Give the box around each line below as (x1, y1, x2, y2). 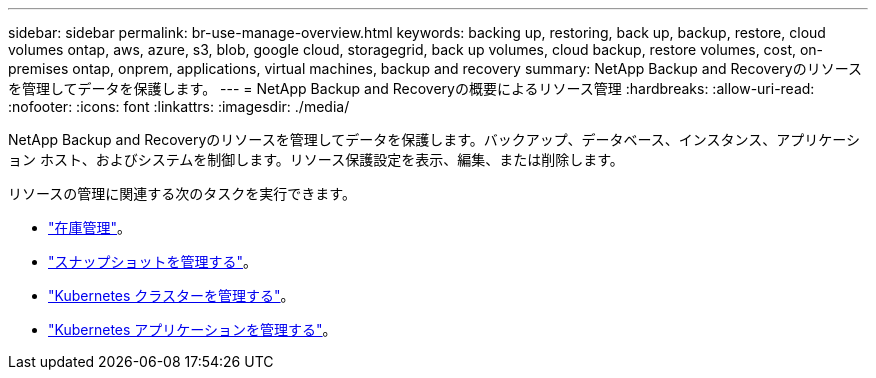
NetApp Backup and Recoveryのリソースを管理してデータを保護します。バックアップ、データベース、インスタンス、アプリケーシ (8, 131, 860, 148)
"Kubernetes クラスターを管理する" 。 (48, 287, 295, 304)
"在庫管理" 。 (48, 219, 132, 236)
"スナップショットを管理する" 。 (48, 253, 258, 270)
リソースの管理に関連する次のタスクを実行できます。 (8, 185, 356, 202)
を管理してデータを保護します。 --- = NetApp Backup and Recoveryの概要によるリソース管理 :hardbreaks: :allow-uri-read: (8, 80, 815, 97)
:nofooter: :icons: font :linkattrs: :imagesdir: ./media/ (8, 98, 350, 115)
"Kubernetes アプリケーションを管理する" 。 (48, 321, 337, 338)
